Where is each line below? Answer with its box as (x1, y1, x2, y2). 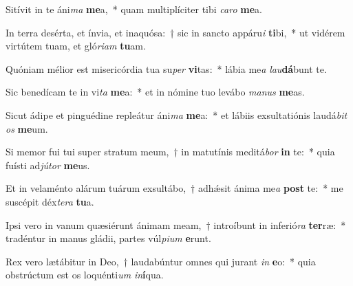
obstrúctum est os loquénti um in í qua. (6, 267, 164, 282)
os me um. (6, 121, 48, 135)
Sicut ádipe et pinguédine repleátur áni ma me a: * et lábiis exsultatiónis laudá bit (6, 107, 347, 122)
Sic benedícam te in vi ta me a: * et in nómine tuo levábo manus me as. (6, 85, 305, 99)
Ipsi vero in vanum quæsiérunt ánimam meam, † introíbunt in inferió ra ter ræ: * (6, 217, 346, 232)
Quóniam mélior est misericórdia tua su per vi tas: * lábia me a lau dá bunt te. (6, 61, 327, 76)
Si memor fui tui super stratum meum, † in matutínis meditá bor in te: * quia (6, 144, 335, 159)
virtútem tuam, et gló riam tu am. (6, 38, 146, 53)
